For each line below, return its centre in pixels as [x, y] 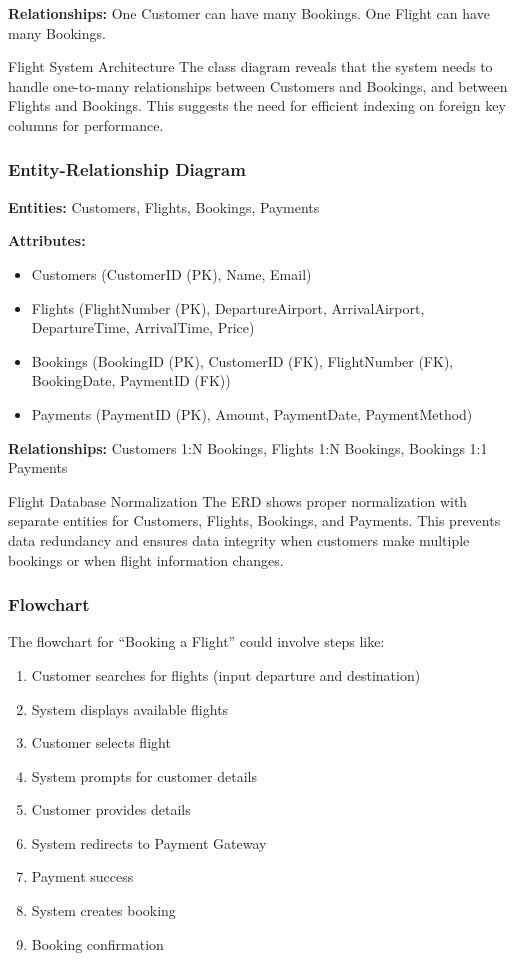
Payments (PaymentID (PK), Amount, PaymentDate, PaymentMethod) [252, 413]
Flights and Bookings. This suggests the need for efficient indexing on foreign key [257, 105]
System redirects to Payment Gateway [149, 842]
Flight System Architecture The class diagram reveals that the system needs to [250, 66]
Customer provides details [111, 809]
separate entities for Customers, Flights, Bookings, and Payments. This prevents [254, 520]
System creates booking [103, 910]
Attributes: [47, 240]
